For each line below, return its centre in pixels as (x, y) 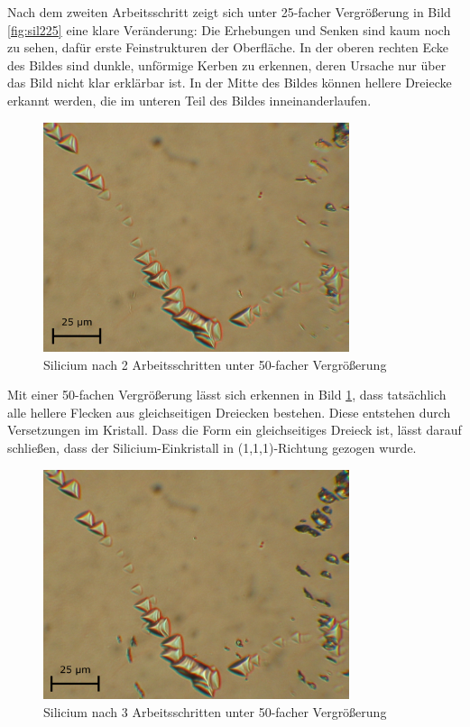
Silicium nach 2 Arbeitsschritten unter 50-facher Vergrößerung (215, 364)
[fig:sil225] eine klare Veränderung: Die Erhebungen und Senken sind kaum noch (229, 29)
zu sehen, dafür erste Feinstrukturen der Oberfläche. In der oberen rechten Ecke (228, 47)
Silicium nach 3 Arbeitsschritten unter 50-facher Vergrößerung (215, 711)
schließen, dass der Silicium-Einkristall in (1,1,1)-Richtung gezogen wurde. (212, 447)
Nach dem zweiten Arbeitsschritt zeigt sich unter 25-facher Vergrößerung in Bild (229, 12)
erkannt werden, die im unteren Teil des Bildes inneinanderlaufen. (189, 100)
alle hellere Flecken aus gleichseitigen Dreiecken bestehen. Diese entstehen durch (229, 412)
